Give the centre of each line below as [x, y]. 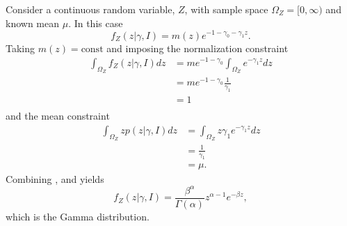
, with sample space [226, 9]
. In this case [96, 23]
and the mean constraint [58, 116]
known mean [32, 23]
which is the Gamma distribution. [78, 216]
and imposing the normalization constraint [197, 48]
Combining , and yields [55, 178]
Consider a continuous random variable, [90, 9]
